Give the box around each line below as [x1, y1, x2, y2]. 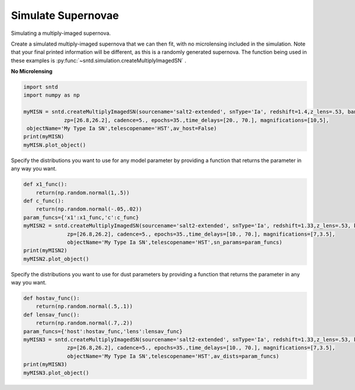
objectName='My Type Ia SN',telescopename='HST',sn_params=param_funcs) [67, 238, 283, 246]
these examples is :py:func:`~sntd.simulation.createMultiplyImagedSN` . [11, 57, 186, 64]
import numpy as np [23, 92, 80, 99]
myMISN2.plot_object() [23, 255, 89, 262]
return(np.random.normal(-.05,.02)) [35, 206, 142, 212]
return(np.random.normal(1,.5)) [35, 189, 130, 196]
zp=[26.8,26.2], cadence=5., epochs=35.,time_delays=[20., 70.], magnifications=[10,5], [64, 117, 330, 124]
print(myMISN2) [23, 247, 67, 254]
